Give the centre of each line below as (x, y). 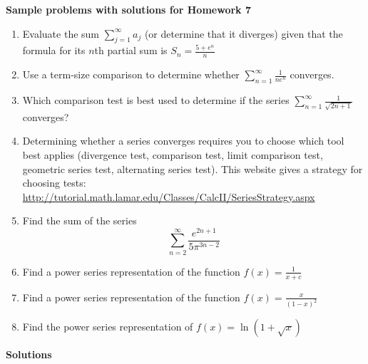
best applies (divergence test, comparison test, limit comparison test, (173, 154)
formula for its (54, 50)
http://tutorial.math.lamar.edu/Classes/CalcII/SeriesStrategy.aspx (169, 196)
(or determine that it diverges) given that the (244, 33)
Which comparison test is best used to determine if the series (156, 100)
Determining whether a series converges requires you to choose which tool (183, 141)
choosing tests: (54, 183)
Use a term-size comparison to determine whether (131, 74)
